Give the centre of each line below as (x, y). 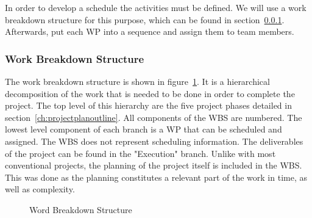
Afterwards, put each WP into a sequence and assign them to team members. (150, 31)
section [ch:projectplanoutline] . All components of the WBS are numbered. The (154, 117)
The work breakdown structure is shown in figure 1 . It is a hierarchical (137, 81)
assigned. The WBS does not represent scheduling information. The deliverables (154, 141)
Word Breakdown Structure (81, 209)
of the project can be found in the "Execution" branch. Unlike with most (140, 153)
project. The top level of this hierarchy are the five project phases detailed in (148, 105)
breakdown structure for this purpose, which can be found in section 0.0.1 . (145, 19)
